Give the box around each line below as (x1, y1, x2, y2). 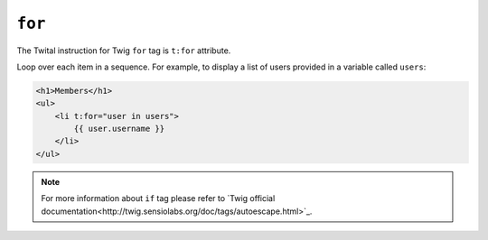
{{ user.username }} (73, 124, 165, 134)
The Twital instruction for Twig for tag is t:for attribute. (16, 45, 231, 56)
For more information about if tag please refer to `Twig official (41, 193, 276, 204)
